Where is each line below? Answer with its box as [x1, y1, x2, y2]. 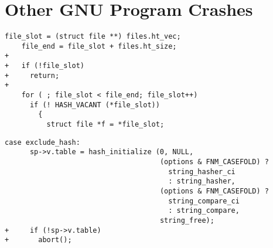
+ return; [5, 71, 60, 80]
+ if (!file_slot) [5, 62, 85, 70]
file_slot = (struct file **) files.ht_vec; [5, 32, 181, 41]
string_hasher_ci [168, 167, 236, 176]
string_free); [159, 216, 214, 225]
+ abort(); [5, 236, 72, 244]
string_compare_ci [168, 196, 240, 205]
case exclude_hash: [5, 138, 80, 147]
